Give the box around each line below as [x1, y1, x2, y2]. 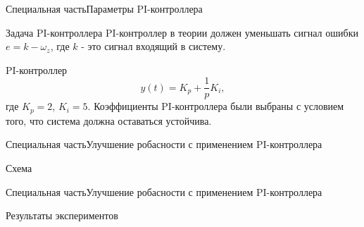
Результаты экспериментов [6, 208, 118, 223]
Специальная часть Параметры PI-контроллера [6, 1, 203, 16]
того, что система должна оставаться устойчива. [6, 113, 212, 128]
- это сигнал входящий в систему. [81, 39, 226, 54]
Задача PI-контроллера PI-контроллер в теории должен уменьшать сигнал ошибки [6, 25, 358, 39]
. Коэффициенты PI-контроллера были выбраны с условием [87, 99, 344, 114]
